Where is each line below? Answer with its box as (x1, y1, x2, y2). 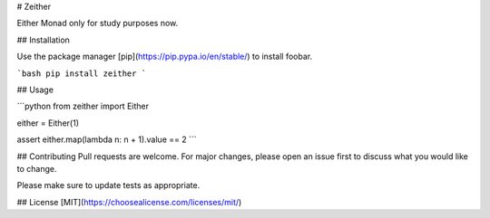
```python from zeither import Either (16, 100, 150, 112)
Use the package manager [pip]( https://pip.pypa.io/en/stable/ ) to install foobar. (16, 51, 313, 62)
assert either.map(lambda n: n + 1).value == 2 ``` (16, 134, 197, 145)
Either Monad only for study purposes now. (16, 18, 179, 29)
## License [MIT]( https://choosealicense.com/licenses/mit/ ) (16, 196, 242, 207)
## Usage (16, 84, 54, 95)
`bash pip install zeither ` (16, 68, 147, 79)
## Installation (16, 34, 70, 45)
